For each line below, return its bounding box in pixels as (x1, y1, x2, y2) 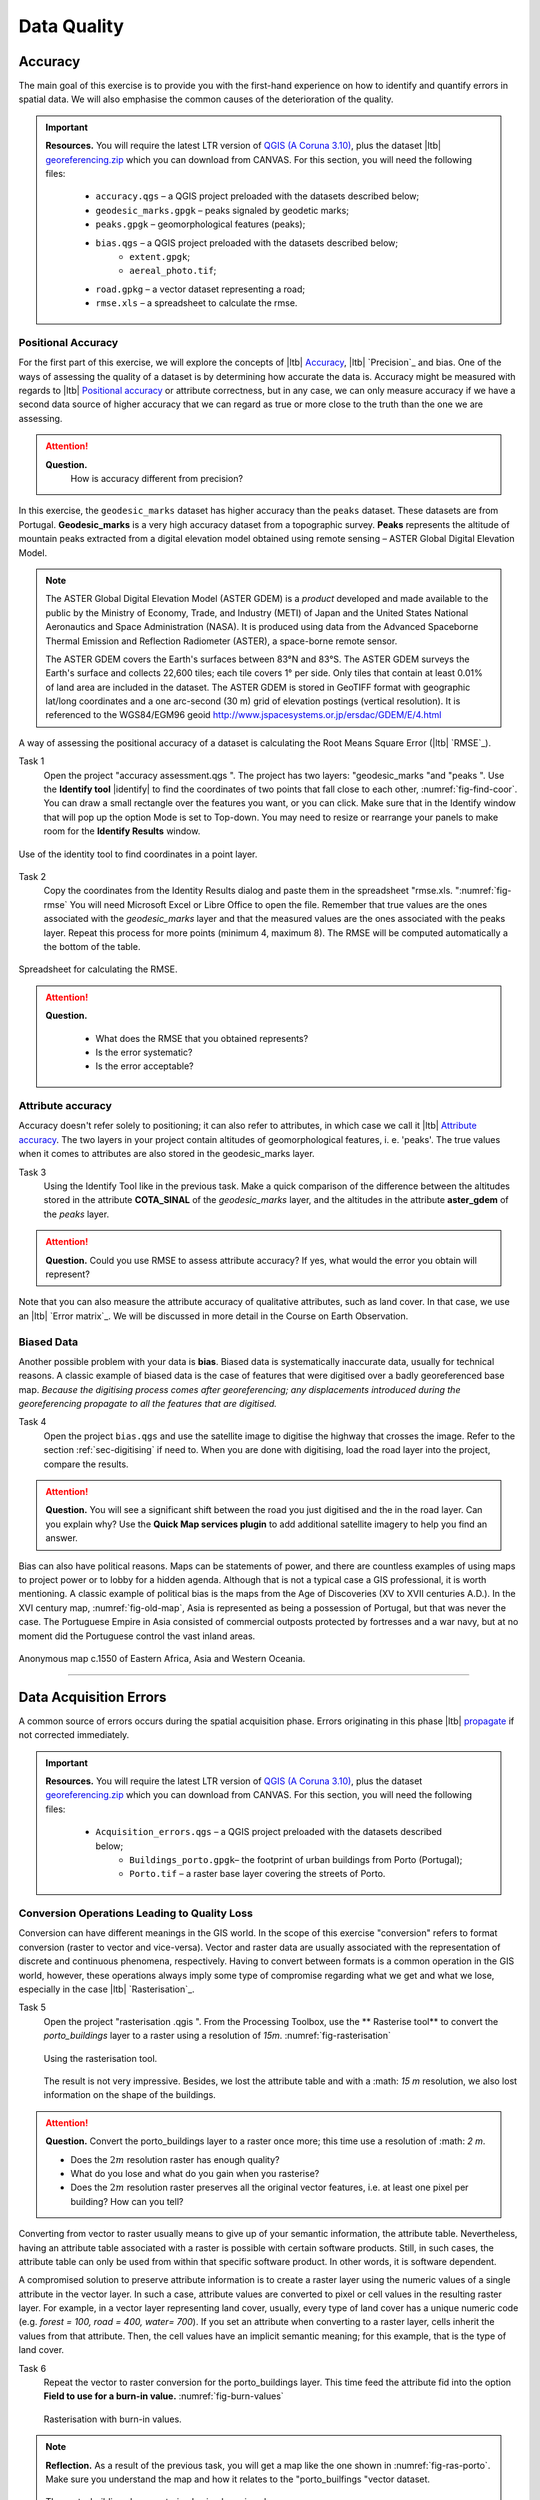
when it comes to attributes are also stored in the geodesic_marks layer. (18, 1148, 315, 1160)
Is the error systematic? (95, 1046, 193, 1058)
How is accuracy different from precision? (70, 473, 244, 485)
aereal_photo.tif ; (129, 265, 217, 277)
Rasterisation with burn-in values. (43, 2413, 182, 2425)
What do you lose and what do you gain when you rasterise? (70, 2167, 320, 2179)
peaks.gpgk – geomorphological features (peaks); (95, 218, 306, 230)
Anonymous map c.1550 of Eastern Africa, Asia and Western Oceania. (18, 1652, 306, 1664)
